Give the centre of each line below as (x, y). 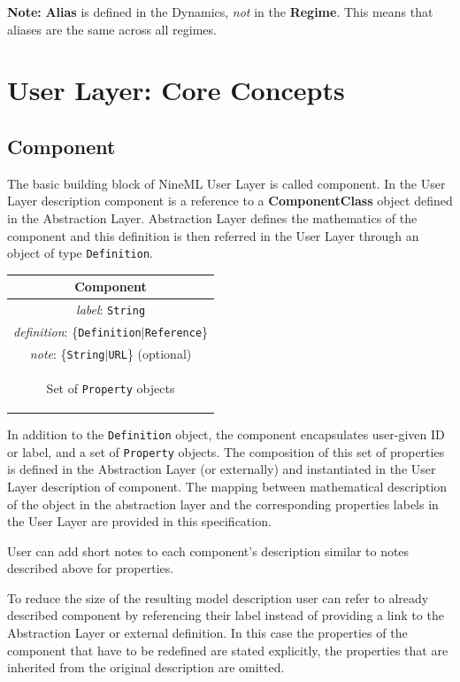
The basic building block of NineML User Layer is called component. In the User (226, 183)
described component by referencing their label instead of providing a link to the (226, 615)
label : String (111, 310)
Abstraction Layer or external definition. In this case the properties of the (207, 633)
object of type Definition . (80, 253)
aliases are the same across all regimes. (112, 29)
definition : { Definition (77, 332)
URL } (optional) (150, 353)
